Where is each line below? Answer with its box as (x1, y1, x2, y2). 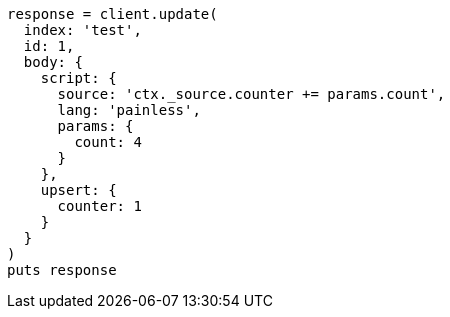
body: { (23, 54, 83, 70)
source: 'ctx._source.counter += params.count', (57, 86, 446, 102)
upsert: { (40, 182, 117, 198)
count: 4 (74, 134, 142, 150)
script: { (40, 70, 117, 86)
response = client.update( (7, 6, 218, 22)
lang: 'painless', (57, 102, 201, 118)
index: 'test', (23, 22, 142, 38)
